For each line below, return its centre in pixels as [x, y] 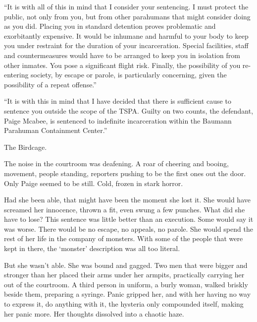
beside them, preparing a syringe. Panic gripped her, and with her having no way [128, 294]
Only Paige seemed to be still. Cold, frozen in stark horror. [94, 183]
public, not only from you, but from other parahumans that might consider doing [127, 16]
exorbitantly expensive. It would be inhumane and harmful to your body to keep [126, 35]
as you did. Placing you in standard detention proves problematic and [110, 26]
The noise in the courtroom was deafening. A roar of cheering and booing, [116, 163]
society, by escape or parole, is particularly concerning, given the [129, 75]
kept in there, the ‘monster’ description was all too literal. [92, 248]
